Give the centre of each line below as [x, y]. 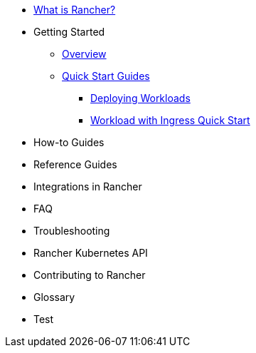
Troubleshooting [72, 231]
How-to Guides [69, 142]
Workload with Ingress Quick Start [170, 120]
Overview [84, 54]
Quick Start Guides [106, 76]
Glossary [54, 297]
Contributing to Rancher [90, 275]
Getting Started [69, 32]
